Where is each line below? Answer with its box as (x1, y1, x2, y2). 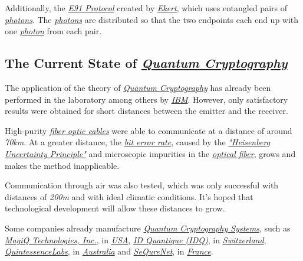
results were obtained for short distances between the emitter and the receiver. (5, 105, 288, 117)
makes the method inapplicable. (5, 159, 120, 171)
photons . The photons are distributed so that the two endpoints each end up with (5, 13, 299, 25)
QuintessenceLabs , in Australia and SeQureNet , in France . (5, 245, 213, 257)
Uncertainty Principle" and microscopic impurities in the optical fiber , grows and (5, 147, 296, 159)
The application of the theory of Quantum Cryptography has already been (5, 81, 271, 93)
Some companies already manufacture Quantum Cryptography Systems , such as (5, 221, 291, 234)
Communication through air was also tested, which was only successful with (5, 179, 279, 191)
